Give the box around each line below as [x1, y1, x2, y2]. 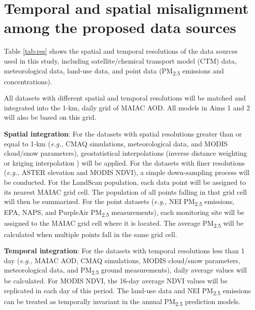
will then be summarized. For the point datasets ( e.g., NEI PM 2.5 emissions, [4, 196, 235, 207]
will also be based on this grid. [4, 112, 96, 122]
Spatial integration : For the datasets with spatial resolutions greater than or [4, 129, 242, 138]
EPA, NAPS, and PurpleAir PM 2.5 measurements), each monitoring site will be [4, 207, 245, 219]
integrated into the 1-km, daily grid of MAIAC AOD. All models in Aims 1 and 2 [4, 102, 250, 112]
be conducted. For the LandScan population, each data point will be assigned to [4, 176, 246, 187]
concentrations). [4, 76, 52, 86]
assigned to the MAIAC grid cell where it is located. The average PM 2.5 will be [4, 218, 244, 230]
